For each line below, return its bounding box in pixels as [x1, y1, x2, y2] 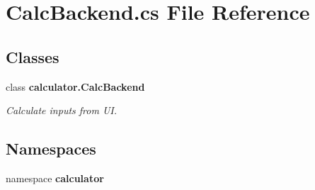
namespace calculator [6, 170, 104, 185]
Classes [6, 45, 59, 67]
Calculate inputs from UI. [6, 103, 117, 118]
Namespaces [6, 138, 96, 160]
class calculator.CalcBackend [6, 79, 145, 94]
